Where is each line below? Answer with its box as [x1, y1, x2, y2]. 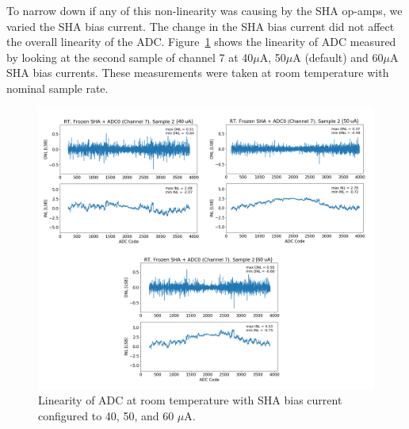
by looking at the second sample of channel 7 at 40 [6, 48, 254, 65]
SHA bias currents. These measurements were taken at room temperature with [6, 64, 389, 81]
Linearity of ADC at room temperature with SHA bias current [38, 392, 342, 408]
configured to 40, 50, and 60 [38, 408, 174, 424]
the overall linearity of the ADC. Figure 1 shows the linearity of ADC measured [6, 33, 396, 50]
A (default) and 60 [292, 48, 384, 65]
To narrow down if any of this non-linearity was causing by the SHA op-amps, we [6, 2, 403, 18]
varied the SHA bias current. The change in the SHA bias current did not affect [6, 17, 395, 34]
